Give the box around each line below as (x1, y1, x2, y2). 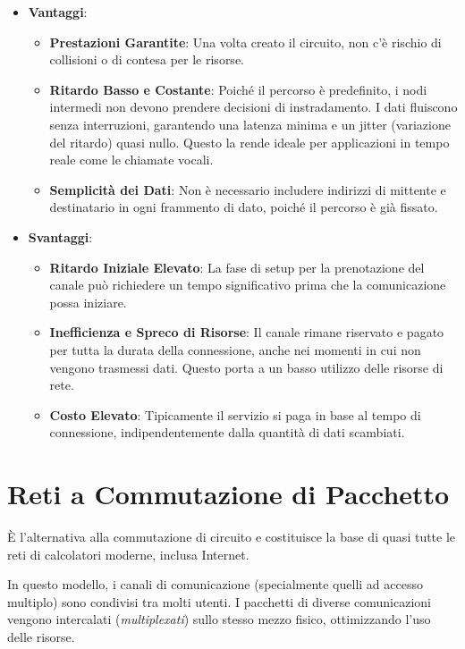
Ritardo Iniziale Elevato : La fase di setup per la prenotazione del (49, 257, 425, 276)
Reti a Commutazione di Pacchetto (7, 476, 450, 512)
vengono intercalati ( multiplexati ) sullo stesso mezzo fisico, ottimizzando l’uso (7, 610, 431, 628)
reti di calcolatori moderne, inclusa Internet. (7, 544, 249, 563)
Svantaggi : (28, 227, 93, 246)
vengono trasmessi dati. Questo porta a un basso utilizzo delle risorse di (49, 358, 444, 376)
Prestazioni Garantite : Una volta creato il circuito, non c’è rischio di (49, 32, 442, 51)
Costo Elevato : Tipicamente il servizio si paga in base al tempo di (49, 405, 421, 424)
